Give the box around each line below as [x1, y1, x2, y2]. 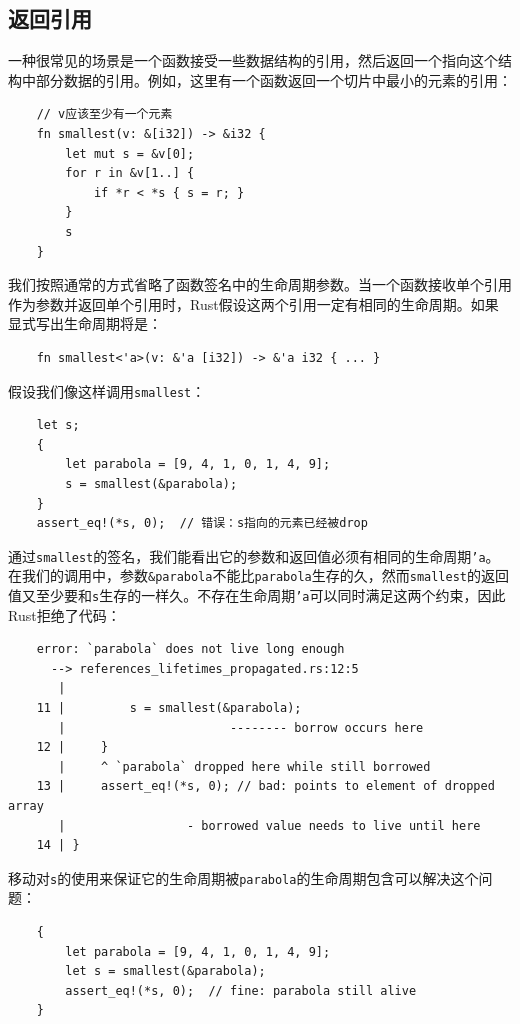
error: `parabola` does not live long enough [36, 642, 345, 657]
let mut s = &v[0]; [65, 146, 195, 161]
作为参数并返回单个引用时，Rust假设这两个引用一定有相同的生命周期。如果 [8, 293, 499, 314]
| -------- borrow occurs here [58, 720, 424, 735]
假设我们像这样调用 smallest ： [8, 380, 206, 401]
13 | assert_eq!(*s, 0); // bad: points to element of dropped [36, 779, 495, 794]
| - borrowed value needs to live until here [58, 818, 481, 833]
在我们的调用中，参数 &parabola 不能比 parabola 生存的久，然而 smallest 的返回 [8, 565, 509, 586]
